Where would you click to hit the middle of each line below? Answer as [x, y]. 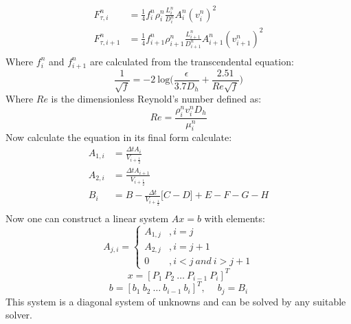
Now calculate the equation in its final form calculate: [119, 137]
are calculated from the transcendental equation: [192, 61]
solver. [19, 315]
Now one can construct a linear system [87, 218]
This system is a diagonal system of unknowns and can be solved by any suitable [176, 301]
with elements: [235, 218]
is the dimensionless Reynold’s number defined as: [156, 99]
